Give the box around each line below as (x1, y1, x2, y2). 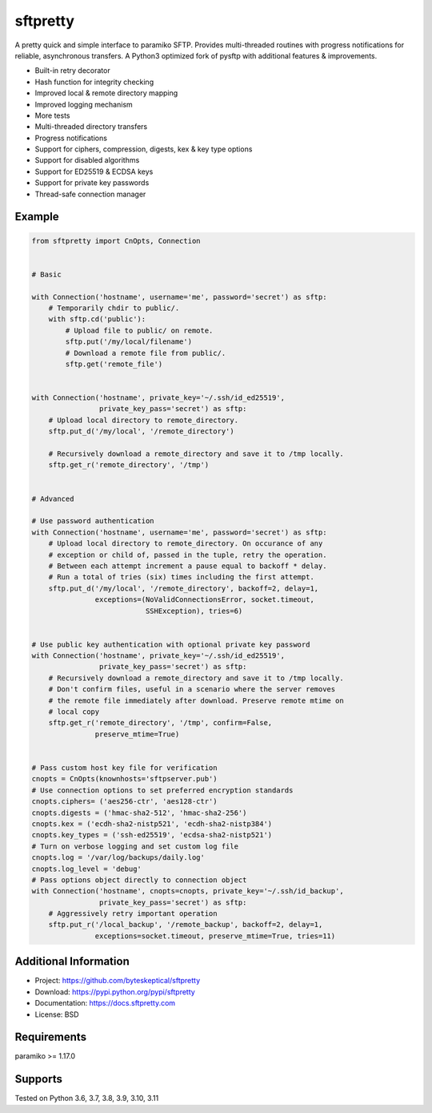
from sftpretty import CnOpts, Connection (31, 236, 201, 245)
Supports (14, 1072, 63, 1086)
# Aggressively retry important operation (48, 909, 218, 918)
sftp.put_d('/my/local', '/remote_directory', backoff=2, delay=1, (48, 583, 319, 593)
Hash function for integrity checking (34, 77, 154, 87)
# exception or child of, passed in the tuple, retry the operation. (48, 550, 327, 559)
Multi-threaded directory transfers (34, 122, 148, 131)
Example (14, 210, 59, 224)
